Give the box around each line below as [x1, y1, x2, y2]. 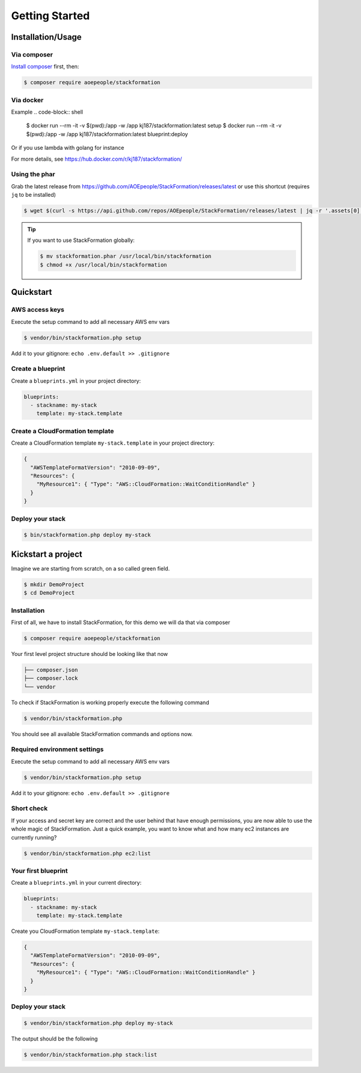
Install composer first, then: [11, 63, 79, 70]
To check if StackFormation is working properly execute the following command [11, 699, 209, 706]
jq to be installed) [11, 191, 57, 199]
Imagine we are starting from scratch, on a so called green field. [11, 564, 170, 572]
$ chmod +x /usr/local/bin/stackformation [40, 261, 167, 268]
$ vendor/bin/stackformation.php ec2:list [23, 850, 151, 857]
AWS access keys [11, 306, 64, 314]
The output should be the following [11, 1035, 98, 1042]
